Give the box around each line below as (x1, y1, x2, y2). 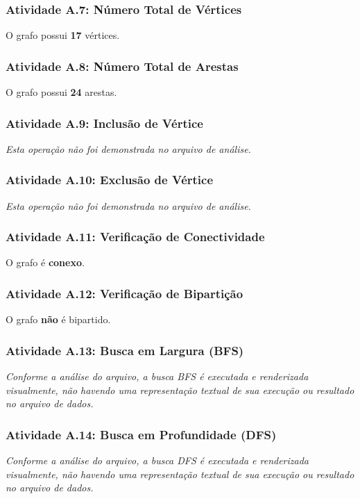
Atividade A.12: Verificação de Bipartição (6, 284, 243, 302)
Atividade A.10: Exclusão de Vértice (6, 171, 214, 188)
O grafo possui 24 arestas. (6, 85, 117, 99)
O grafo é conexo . (6, 255, 85, 270)
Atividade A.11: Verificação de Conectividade (6, 228, 265, 245)
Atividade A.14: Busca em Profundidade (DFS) (6, 425, 277, 443)
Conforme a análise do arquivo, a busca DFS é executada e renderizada (6, 453, 309, 468)
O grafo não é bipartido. (6, 312, 111, 327)
